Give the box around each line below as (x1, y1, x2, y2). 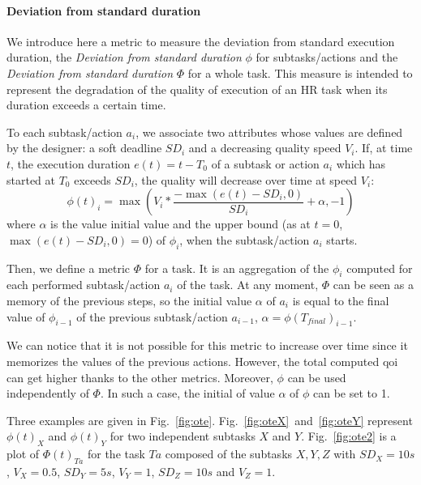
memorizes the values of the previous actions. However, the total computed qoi (6, 352, 398, 369)
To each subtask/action (6, 123, 122, 140)
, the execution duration (11, 155, 131, 172)
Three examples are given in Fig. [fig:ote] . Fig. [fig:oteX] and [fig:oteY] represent (6, 411, 413, 428)
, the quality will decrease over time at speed (134, 171, 358, 188)
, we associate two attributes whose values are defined (135, 123, 403, 140)
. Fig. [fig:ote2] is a (301, 428, 397, 445)
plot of (6, 445, 40, 462)
